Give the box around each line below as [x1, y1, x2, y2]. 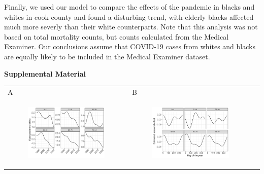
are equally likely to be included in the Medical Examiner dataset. [4, 51, 210, 61]
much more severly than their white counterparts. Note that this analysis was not [4, 21, 258, 32]
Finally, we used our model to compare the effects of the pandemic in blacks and [4, 2, 255, 12]
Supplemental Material [4, 68, 86, 79]
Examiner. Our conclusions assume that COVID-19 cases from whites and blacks [4, 41, 255, 52]
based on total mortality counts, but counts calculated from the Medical [4, 31, 229, 42]
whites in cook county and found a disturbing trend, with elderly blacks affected [4, 11, 254, 22]
